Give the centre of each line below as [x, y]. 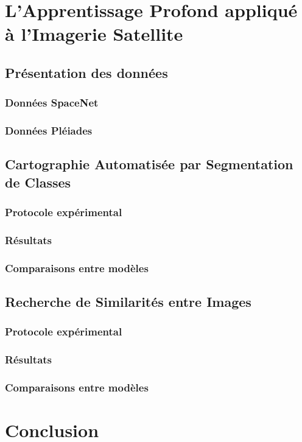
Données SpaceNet [52, 103]
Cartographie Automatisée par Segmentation [149, 164]
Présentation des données [86, 72]
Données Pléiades [49, 131]
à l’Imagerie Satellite [94, 34]
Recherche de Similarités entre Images [128, 302]
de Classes [38, 182]
